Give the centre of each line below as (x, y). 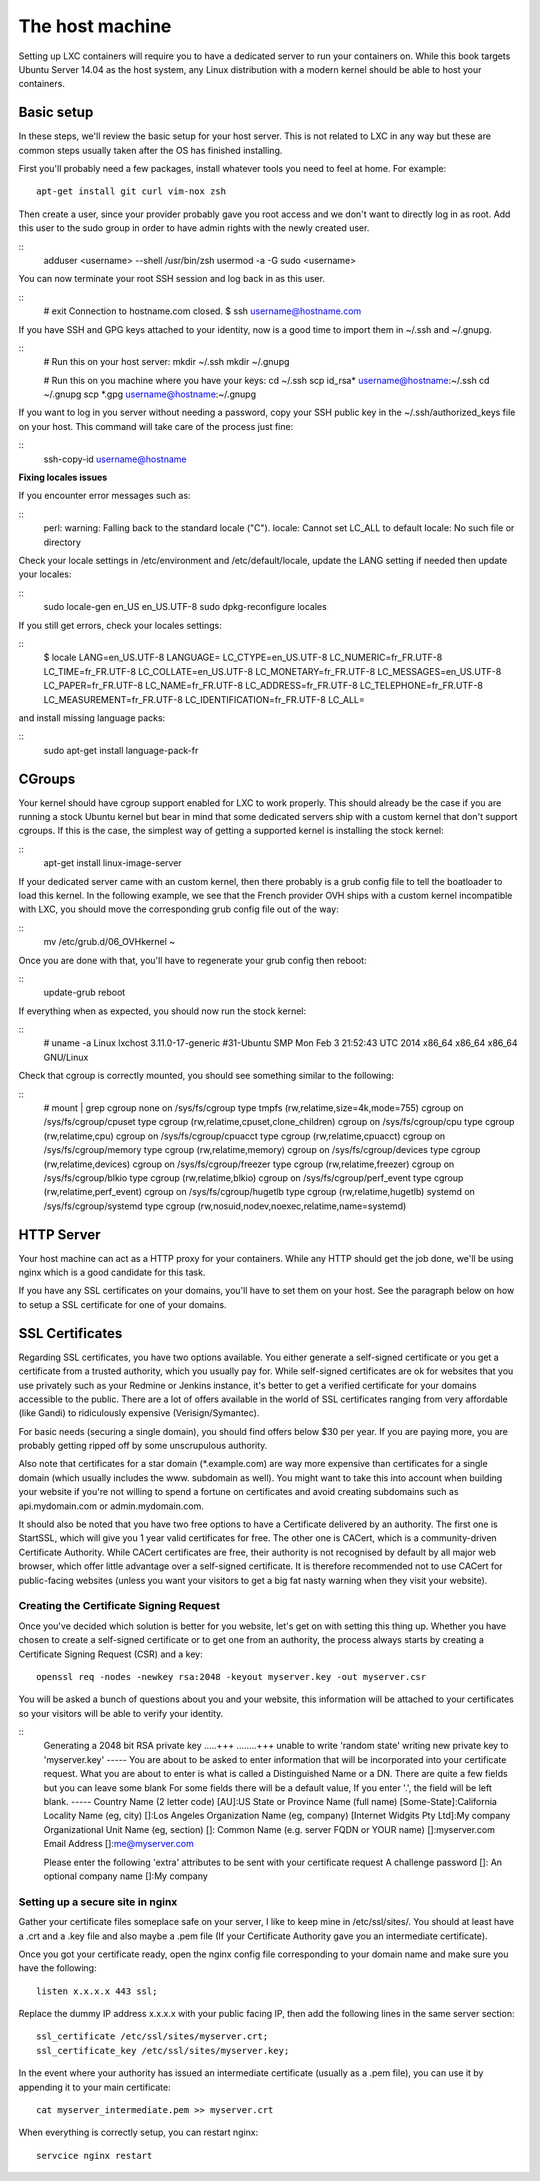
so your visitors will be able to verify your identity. (121, 1713)
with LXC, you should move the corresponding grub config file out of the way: (178, 909)
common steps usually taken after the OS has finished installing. (150, 150)
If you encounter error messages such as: (104, 496)
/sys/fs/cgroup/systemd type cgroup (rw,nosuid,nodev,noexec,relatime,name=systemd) (225, 1206)
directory (62, 542)
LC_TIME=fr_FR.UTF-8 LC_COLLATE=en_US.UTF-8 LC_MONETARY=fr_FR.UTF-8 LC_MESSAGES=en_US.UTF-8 (272, 671)
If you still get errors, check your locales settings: (120, 625)
